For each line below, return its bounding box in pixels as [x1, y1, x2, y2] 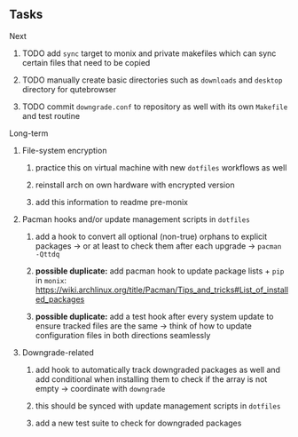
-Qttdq [35, 250, 60, 258]
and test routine [21, 110, 81, 121]
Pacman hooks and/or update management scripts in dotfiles [21, 213, 250, 225]
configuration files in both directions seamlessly [35, 330, 211, 340]
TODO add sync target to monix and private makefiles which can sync [21, 48, 277, 59]
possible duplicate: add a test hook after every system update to [35, 311, 274, 322]
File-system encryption [21, 145, 107, 155]
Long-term [9, 128, 49, 139]
